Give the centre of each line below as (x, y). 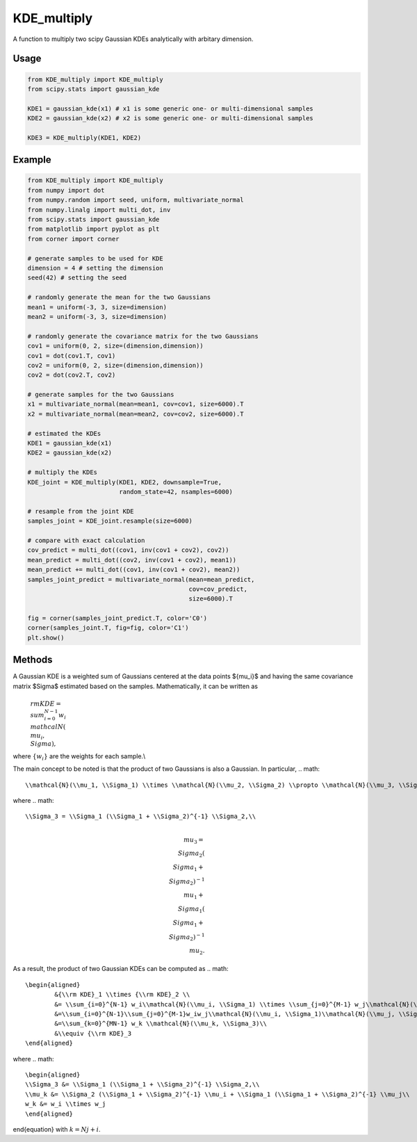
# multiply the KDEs (62, 472)
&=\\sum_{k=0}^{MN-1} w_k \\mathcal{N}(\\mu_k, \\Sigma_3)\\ (161, 1024)
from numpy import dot (66, 190)
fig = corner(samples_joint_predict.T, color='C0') (117, 618)
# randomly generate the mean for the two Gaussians (119, 297)
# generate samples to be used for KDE (95, 258)
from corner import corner (73, 239)
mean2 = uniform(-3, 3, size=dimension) (97, 317)
